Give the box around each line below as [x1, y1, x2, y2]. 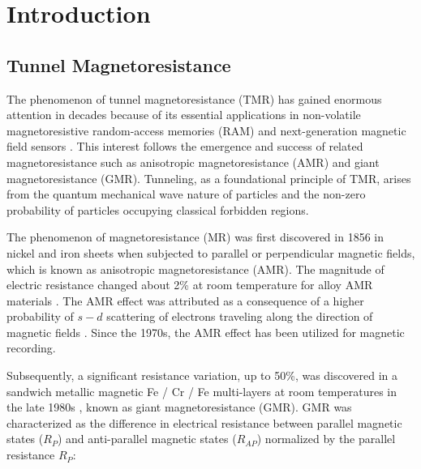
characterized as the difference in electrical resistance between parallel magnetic [6, 414, 402, 431]
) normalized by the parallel [256, 430, 396, 447]
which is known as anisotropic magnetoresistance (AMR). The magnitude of [6, 260, 384, 277]
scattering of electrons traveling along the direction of [106, 308, 373, 325]
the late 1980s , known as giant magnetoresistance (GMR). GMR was [6, 399, 352, 416]
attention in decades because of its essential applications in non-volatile [6, 106, 361, 123]
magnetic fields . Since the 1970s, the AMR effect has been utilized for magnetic [6, 323, 405, 340]
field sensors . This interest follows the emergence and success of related [6, 138, 363, 155]
